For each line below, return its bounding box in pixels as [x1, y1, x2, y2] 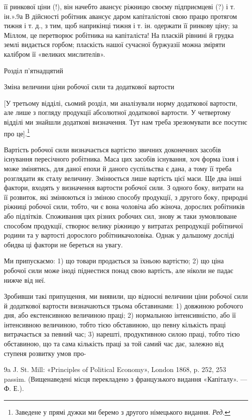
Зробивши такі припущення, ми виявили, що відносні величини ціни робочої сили [4, 291, 248, 301]
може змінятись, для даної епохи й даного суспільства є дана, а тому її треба [4, 163, 232, 173]
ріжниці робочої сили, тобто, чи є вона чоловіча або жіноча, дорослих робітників [4, 201, 245, 211]
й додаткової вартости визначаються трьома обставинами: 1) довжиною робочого [4, 300, 243, 310]
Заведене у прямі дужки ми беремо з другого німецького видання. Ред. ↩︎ [15, 407, 231, 417]
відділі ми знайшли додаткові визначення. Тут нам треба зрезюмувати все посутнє [4, 116, 247, 127]
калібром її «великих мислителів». [4, 48, 105, 59]
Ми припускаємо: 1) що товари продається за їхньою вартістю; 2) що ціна [4, 256, 224, 266]
